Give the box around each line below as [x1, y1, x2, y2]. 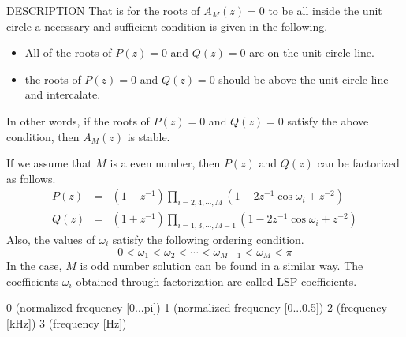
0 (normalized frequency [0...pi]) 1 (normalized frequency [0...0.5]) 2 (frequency [6, 299, 387, 316]
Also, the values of [6, 231, 95, 247]
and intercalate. [24, 86, 101, 103]
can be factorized [317, 155, 400, 171]
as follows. [6, 170, 56, 186]
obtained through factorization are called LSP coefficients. [76, 272, 357, 289]
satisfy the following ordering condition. [112, 231, 304, 247]
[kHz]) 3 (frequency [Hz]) [6, 314, 127, 331]
